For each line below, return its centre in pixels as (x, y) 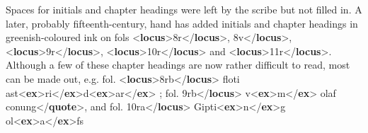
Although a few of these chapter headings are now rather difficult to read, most (178, 65)
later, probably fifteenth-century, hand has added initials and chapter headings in (182, 23)
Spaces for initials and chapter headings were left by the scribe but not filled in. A (184, 9)
